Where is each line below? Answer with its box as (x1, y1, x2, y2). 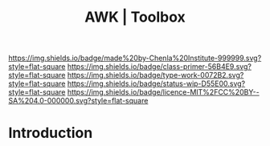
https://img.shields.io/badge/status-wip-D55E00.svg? (67, 79, 246, 88)
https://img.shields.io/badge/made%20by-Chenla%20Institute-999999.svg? (8, 53, 262, 63)
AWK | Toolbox (84, 8, 186, 26)
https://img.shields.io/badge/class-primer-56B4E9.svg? (67, 62, 252, 71)
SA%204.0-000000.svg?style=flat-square (8, 96, 149, 106)
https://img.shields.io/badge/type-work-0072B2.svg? (67, 71, 244, 80)
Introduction (8, 124, 93, 142)
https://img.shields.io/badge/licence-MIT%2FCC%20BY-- (67, 87, 260, 97)
